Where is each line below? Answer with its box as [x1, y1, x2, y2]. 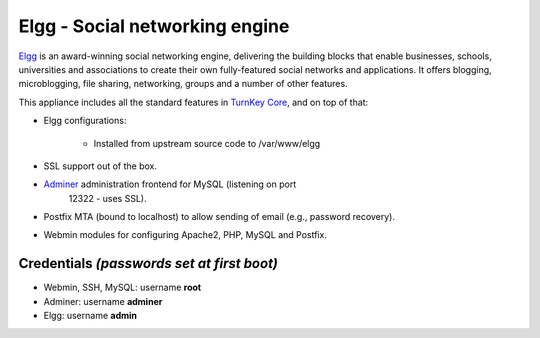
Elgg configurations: [43, 115, 127, 127]
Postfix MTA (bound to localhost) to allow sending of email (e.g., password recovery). [43, 211, 395, 223]
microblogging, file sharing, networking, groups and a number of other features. [18, 78, 349, 90]
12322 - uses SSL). [68, 192, 147, 204]
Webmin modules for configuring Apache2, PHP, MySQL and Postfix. [43, 229, 327, 241]
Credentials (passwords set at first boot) [18, 255, 279, 272]
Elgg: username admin [43, 310, 138, 322]
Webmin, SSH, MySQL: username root [43, 281, 202, 294]
